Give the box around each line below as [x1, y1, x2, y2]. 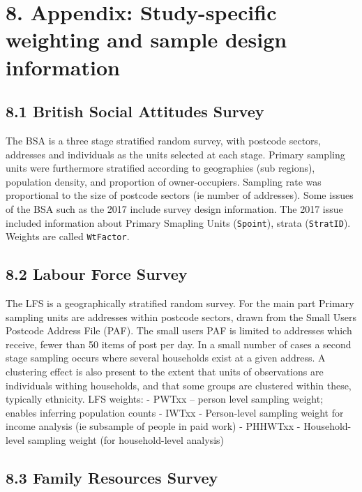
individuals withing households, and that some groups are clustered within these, [6, 378, 352, 392]
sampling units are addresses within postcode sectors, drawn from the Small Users [6, 309, 357, 324]
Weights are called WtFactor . [6, 229, 130, 244]
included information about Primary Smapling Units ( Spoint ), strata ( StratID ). [6, 215, 351, 230]
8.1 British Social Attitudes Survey [6, 100, 264, 122]
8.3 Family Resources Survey [6, 466, 218, 488]
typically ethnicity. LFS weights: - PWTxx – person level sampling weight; [6, 392, 324, 406]
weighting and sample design [6, 25, 287, 54]
